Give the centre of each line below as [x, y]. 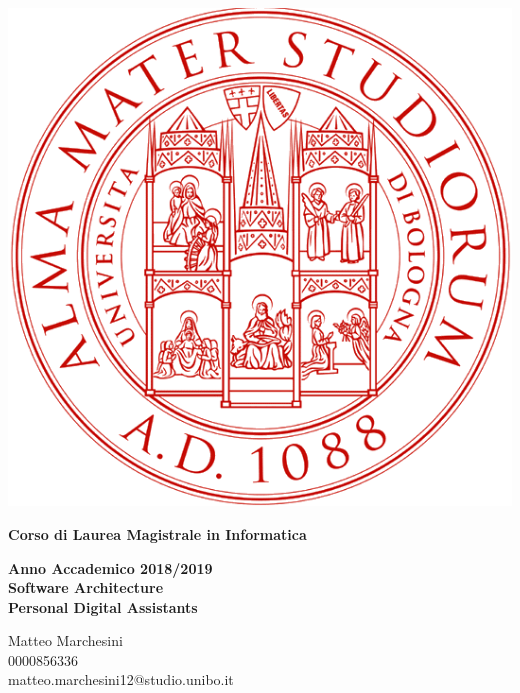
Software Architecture [86, 587]
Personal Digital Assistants [103, 606]
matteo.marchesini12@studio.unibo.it [121, 679]
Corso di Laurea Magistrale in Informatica [157, 533]
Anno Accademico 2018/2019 [110, 567]
